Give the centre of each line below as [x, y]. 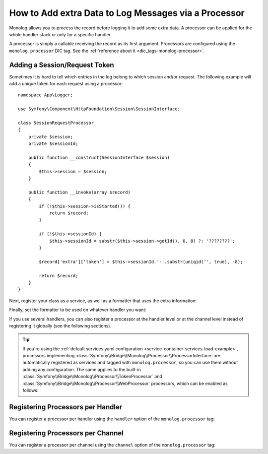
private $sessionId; [53, 144]
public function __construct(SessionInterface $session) [99, 157]
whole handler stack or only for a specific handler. [60, 34]
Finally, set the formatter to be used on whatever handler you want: [78, 310]
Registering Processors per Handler [66, 407]
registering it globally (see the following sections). [60, 325]
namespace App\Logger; [46, 95]
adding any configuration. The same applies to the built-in [82, 369]
